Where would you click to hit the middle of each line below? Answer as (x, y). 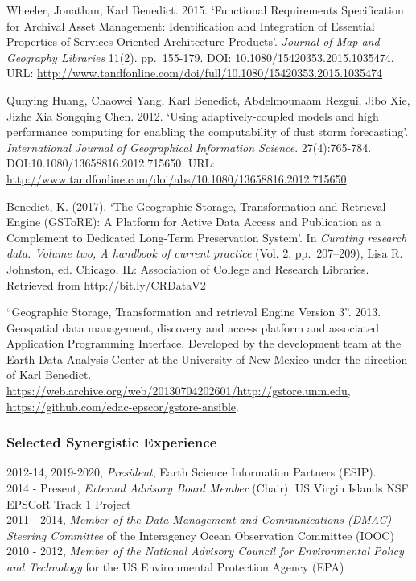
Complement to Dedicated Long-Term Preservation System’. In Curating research (207, 237)
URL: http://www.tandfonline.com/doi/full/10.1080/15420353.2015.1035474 (195, 73)
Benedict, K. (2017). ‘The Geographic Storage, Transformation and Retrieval (196, 206)
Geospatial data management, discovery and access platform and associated (193, 327)
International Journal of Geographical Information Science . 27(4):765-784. (189, 147)
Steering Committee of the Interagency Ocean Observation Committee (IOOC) (200, 535)
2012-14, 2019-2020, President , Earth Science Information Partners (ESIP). (192, 472)
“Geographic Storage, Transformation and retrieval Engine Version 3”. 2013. (194, 312)
